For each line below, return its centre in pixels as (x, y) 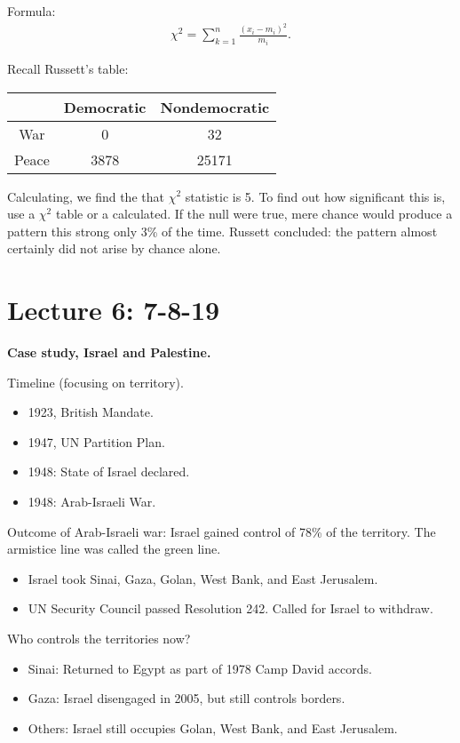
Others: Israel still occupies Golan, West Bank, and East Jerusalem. (213, 727)
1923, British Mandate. (91, 412)
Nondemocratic (215, 107)
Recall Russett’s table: (68, 68)
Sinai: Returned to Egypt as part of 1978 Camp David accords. (200, 668)
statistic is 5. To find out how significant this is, (315, 196)
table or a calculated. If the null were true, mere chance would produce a (254, 214)
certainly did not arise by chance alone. (114, 248)
